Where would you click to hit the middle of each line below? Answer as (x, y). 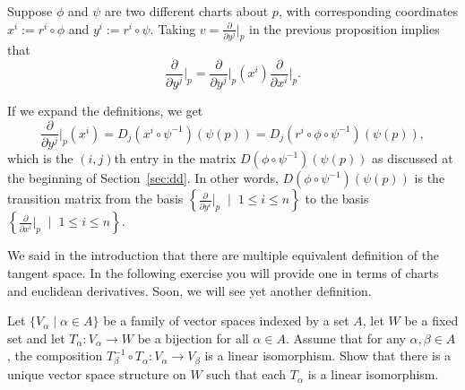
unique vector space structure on (97, 374)
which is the (40, 158)
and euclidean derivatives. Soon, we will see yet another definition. (189, 290)
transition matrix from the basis (95, 199)
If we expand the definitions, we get (105, 110)
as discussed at (413, 158)
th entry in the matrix (175, 158)
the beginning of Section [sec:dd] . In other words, (143, 178)
